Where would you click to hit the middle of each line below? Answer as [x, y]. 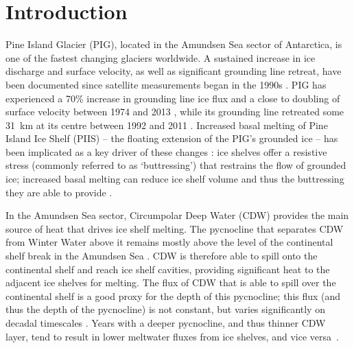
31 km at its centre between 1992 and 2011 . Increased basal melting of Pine [167, 125]
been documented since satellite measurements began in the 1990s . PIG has [166, 84]
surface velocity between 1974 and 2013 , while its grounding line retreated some [175, 112]
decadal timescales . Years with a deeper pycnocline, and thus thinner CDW [166, 323]
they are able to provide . [59, 192]
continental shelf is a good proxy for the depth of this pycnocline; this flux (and [173, 295]
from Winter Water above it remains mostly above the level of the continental [169, 242]
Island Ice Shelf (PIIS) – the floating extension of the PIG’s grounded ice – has [172, 138]
